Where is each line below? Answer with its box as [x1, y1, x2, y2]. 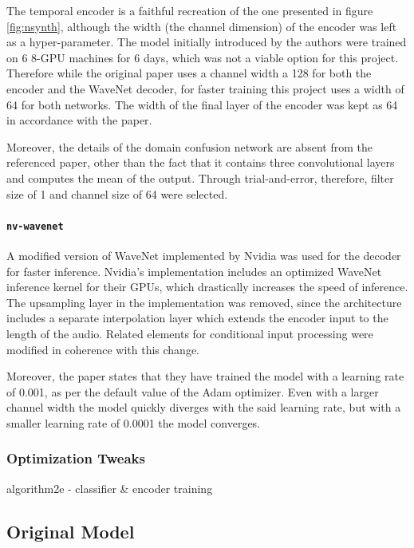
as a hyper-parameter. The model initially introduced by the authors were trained [6, 34, 407, 50]
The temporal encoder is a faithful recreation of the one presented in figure [6, 2, 373, 18]
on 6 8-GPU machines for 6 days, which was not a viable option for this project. [6, 49, 399, 65]
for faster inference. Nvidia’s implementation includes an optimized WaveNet [6, 262, 382, 279]
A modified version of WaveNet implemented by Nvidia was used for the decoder [6, 246, 401, 263]
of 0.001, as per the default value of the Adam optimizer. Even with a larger [6, 383, 379, 400]
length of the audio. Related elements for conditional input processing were [6, 325, 373, 341]
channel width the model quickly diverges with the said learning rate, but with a [6, 399, 401, 416]
